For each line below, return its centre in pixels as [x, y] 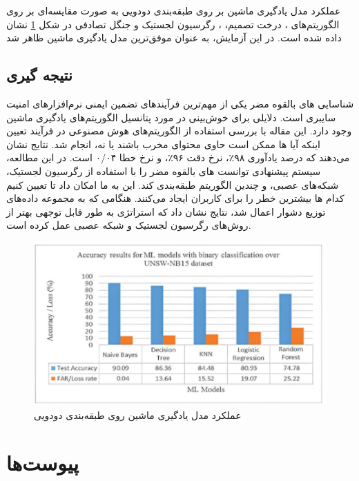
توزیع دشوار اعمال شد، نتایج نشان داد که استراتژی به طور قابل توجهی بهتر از [166, 211]
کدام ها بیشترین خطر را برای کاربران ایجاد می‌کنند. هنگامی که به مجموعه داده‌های [175, 198]
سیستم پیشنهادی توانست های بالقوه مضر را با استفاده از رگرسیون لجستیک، [164, 171]
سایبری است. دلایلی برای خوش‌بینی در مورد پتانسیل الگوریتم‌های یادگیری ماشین [171, 117]
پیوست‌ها [42, 462]
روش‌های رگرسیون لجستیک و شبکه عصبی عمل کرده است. [129, 225]
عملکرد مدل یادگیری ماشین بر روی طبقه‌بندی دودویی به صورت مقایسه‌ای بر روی [174, 10]
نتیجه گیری [39, 75]
